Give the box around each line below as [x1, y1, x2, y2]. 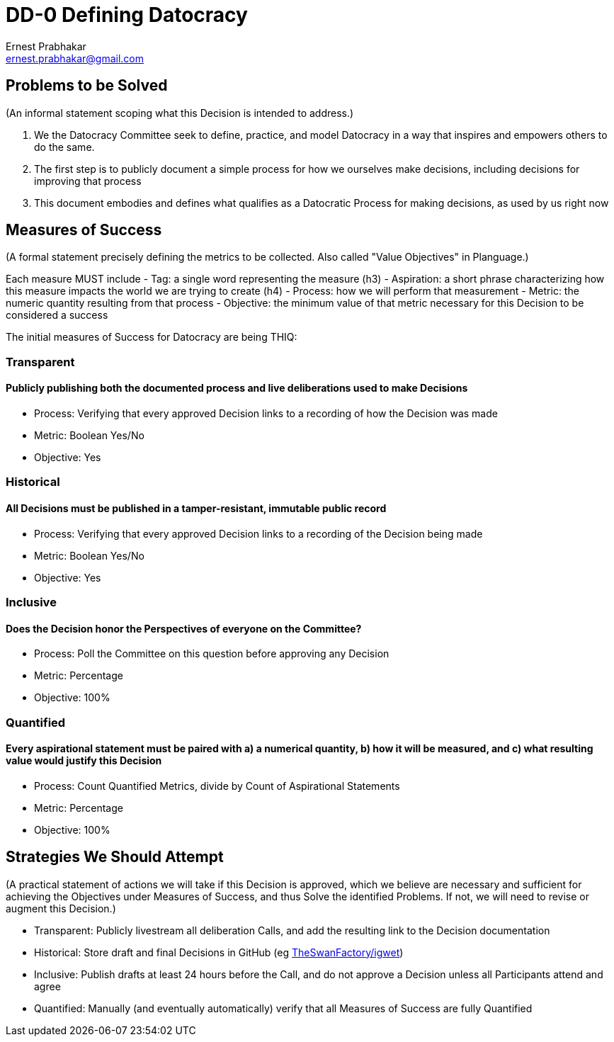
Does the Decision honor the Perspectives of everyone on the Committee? [6, 622, 362, 635]
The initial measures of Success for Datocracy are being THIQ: [6, 331, 297, 344]
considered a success [6, 309, 108, 322]
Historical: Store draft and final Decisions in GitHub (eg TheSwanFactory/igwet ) [34, 946, 404, 958]
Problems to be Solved [6, 77, 168, 95]
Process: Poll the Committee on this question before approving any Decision [34, 647, 390, 660]
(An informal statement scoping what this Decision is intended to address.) [6, 106, 354, 119]
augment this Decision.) [6, 902, 116, 914]
